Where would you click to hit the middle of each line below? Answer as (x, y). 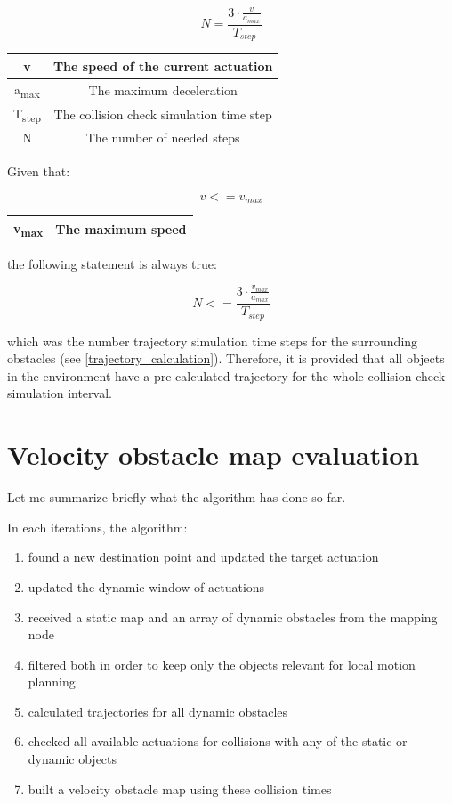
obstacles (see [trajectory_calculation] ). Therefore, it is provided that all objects (226, 358)
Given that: (39, 171)
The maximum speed (121, 229)
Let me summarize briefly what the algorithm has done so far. (177, 497)
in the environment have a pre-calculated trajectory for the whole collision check (226, 375)
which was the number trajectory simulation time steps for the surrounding (213, 341)
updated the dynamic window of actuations (146, 586)
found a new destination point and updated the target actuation (203, 557)
